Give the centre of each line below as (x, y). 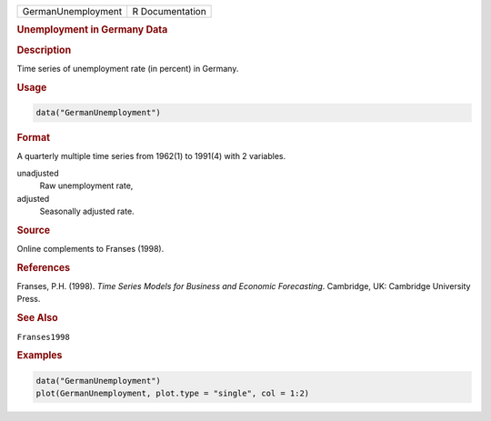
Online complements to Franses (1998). (90, 249)
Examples (40, 356)
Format (33, 138)
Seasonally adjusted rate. (87, 211)
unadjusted (38, 173)
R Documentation (169, 11)
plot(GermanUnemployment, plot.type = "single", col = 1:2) (173, 394)
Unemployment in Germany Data (92, 30)
